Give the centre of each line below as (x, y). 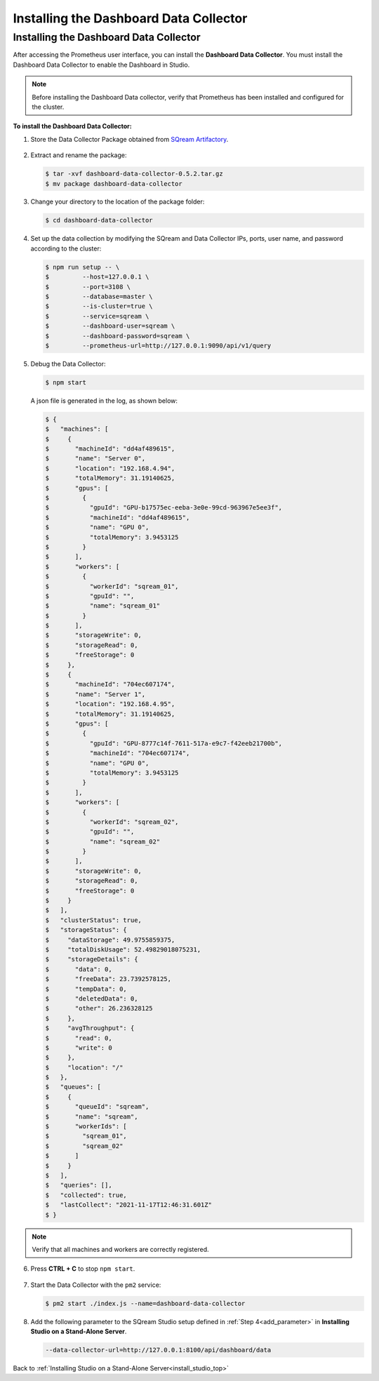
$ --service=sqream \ (97, 316)
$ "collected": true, (86, 1195)
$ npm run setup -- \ (82, 267)
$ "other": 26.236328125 (99, 1008)
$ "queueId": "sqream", (97, 1107)
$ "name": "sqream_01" (103, 606)
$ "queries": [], (79, 1185)
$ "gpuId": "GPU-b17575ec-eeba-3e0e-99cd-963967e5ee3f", (164, 508)
